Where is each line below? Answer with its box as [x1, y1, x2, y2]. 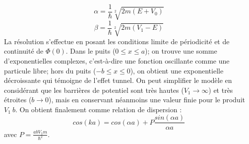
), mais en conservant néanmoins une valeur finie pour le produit [49, 94, 245, 105]
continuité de [4, 46, 44, 56]
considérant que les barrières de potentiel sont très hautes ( [4, 84, 184, 95]
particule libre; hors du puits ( [4, 65, 96, 75]
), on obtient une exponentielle [130, 65, 224, 75]
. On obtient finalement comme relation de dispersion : [15, 104, 182, 114]
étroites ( [4, 94, 32, 105]
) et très [208, 84, 233, 95]
